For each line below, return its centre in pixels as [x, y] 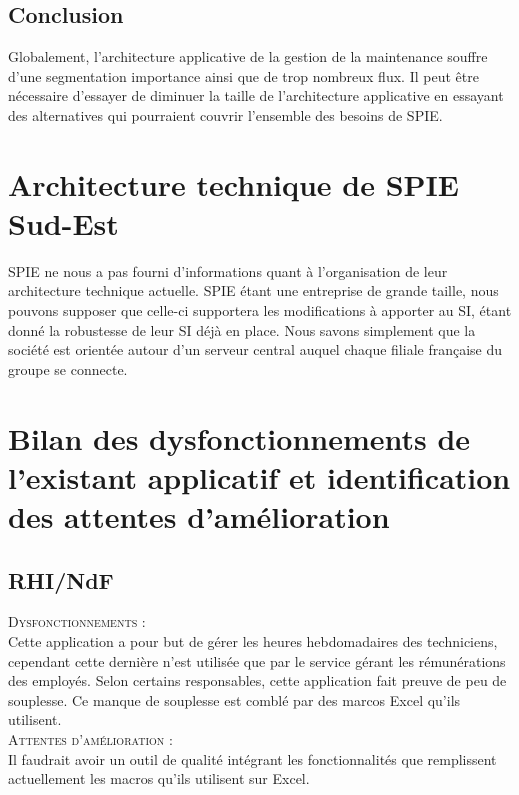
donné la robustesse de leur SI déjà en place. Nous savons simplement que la [242, 329]
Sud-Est [63, 222]
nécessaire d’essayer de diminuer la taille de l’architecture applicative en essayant [256, 95]
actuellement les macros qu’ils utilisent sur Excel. [159, 778]
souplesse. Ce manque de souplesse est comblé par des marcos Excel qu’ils [234, 699]
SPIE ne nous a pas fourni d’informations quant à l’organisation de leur [228, 270]
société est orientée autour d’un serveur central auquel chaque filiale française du [255, 349]
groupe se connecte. [68, 368]
